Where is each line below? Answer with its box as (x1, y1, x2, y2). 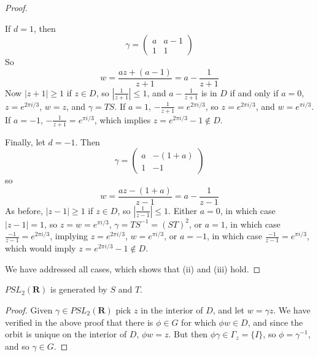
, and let (212, 303, 245, 316)
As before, (5, 204, 43, 217)
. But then (168, 328, 208, 340)
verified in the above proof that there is (5, 315, 153, 328)
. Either (168, 204, 198, 217)
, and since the (247, 315, 303, 328)
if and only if (230, 86, 279, 99)
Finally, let (5, 135, 45, 148)
